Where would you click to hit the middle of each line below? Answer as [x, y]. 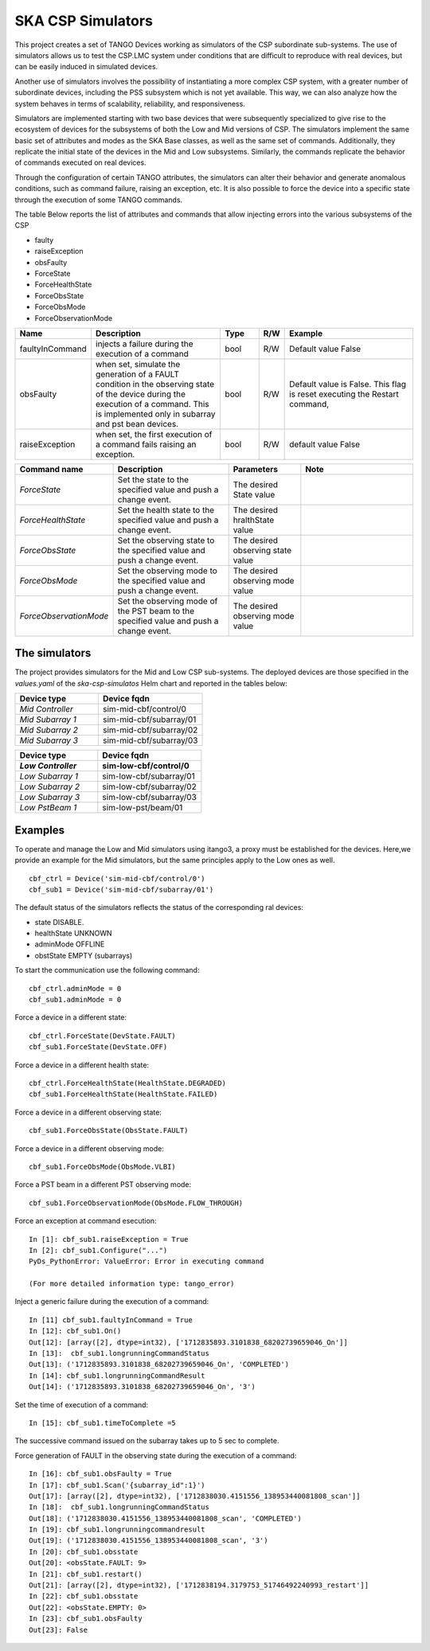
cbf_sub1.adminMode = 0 [75, 1000]
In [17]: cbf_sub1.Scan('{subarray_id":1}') [117, 1485]
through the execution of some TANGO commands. [99, 200]
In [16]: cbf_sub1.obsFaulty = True [100, 1474]
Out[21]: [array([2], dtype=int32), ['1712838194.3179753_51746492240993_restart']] [199, 1585]
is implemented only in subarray [156, 414]
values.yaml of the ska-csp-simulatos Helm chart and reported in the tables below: [151, 683]
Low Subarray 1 [49, 776]
